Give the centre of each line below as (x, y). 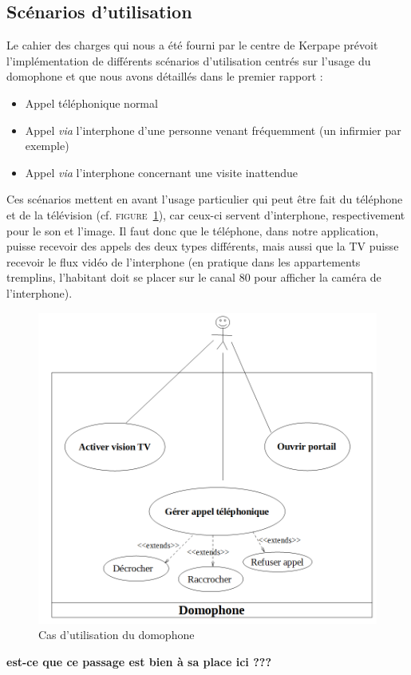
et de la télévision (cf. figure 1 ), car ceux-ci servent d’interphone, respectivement (206, 214)
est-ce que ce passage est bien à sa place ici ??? (139, 661)
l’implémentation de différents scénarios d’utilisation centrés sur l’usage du (189, 60)
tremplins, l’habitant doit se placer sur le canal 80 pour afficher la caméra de (194, 277)
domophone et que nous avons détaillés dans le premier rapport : (165, 76)
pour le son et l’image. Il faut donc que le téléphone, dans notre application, (193, 230)
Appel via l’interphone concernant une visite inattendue (162, 172)
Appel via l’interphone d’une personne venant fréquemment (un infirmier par (213, 130)
